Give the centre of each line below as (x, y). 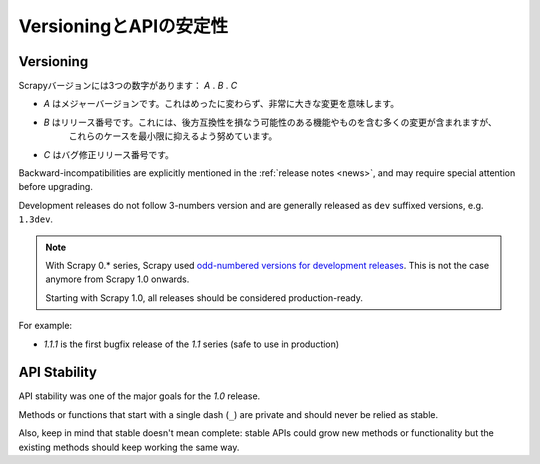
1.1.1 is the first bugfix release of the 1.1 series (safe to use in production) (191, 344)
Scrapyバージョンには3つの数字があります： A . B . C (128, 86)
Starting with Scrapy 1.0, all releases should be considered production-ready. (204, 297)
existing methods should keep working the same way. (129, 447)
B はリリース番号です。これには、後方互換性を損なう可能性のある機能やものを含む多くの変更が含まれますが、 (270, 122)
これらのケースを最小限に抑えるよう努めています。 (173, 136)
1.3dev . (36, 219)
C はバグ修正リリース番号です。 (109, 154)
